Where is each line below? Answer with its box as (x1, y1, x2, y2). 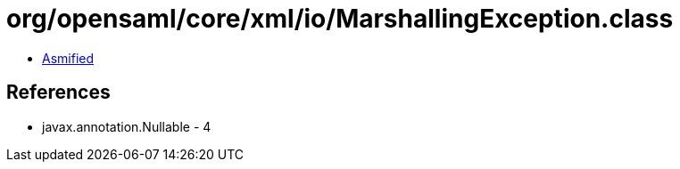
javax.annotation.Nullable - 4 (42, 118, 211, 134)
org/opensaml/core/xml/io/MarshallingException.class (6, 4, 674, 34)
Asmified (42, 50, 95, 66)
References (6, 81, 111, 104)
